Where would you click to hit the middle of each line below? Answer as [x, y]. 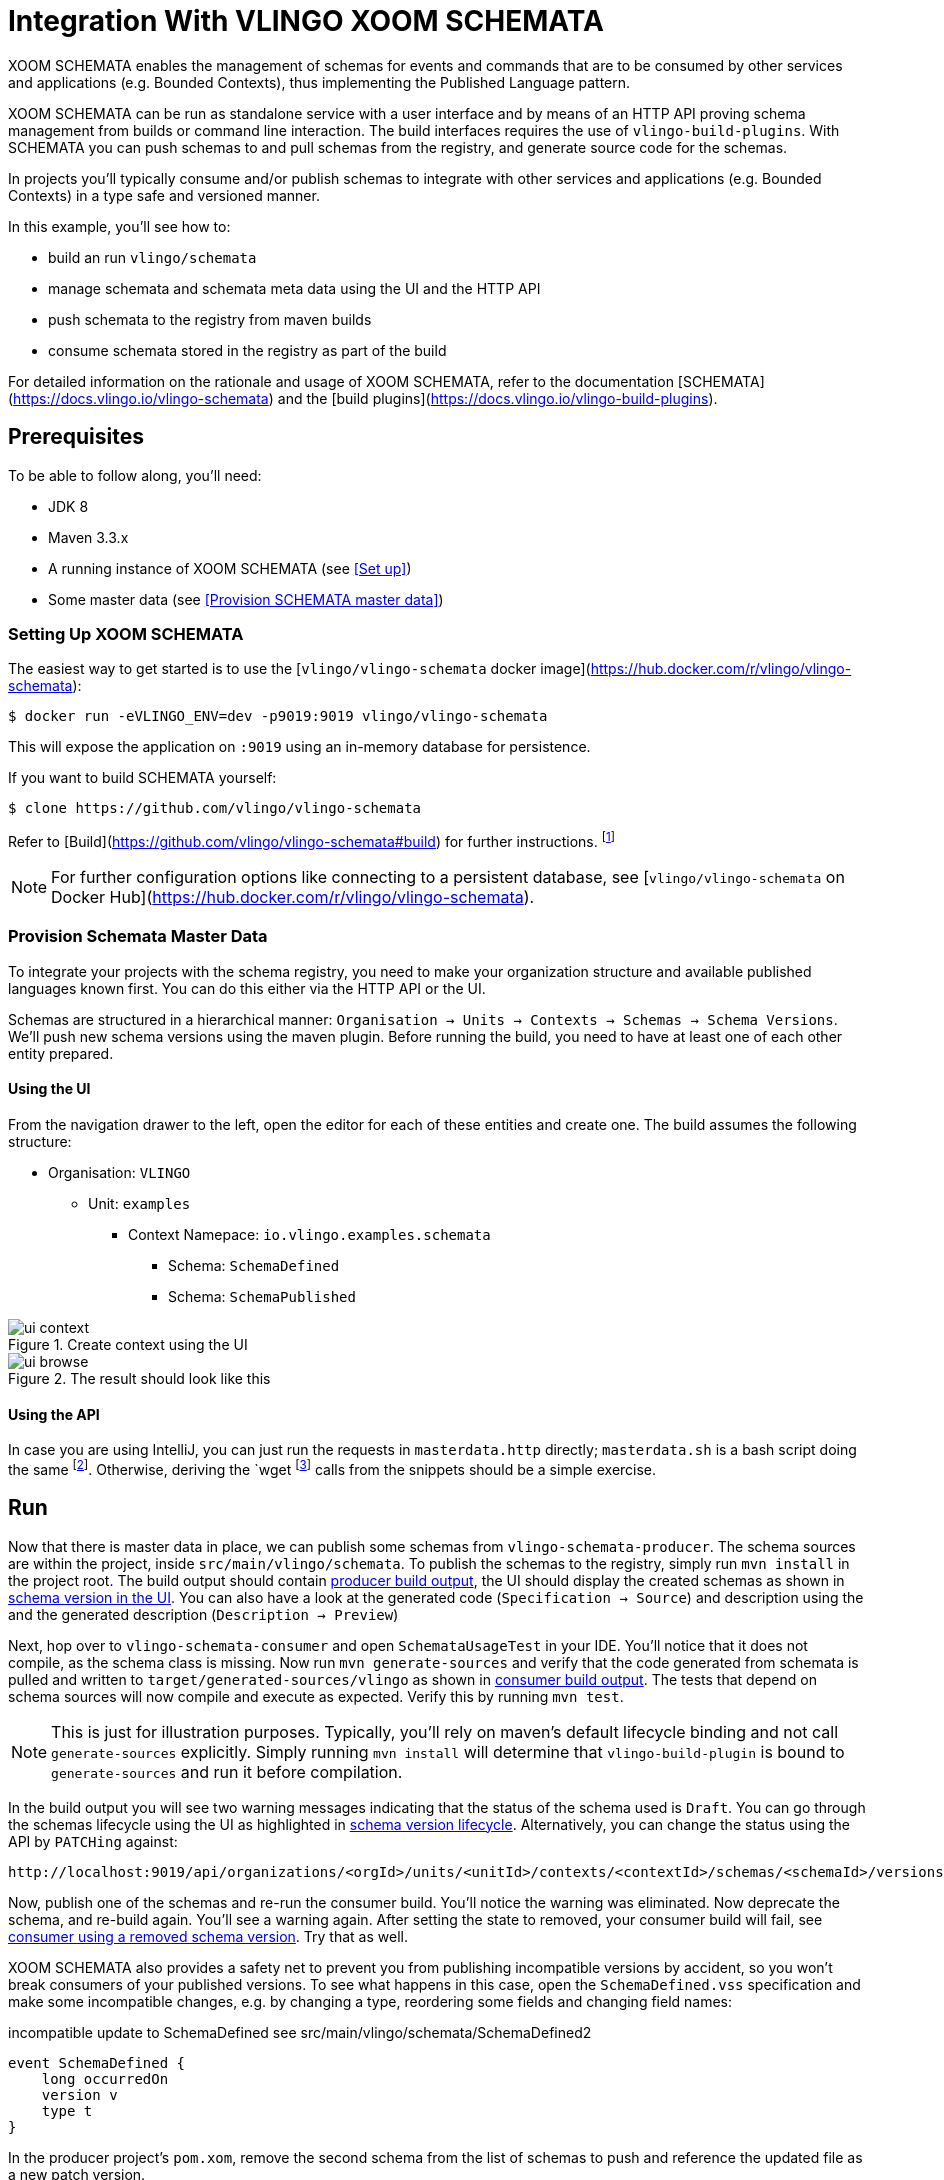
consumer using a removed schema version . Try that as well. [208, 1936]
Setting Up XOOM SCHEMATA [126, 633]
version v [79, 2094]
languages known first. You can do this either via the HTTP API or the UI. [247, 988]
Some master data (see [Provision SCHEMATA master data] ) [246, 599]
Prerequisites [76, 437]
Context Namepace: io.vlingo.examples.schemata [309, 1234]
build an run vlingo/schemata [152, 257]
